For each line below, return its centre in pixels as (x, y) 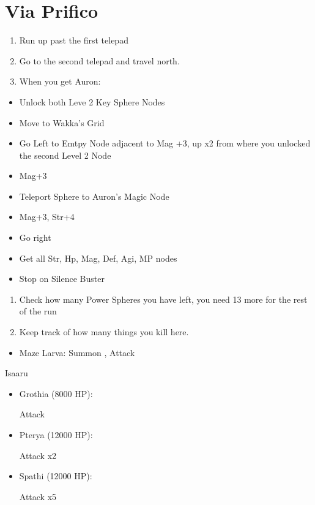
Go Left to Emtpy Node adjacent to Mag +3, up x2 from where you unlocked (165, 143)
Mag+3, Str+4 (47, 217)
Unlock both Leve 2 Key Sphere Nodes (92, 101)
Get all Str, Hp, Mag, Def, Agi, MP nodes (98, 258)
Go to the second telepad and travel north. (99, 60)
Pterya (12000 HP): (56, 435)
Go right (35, 237)
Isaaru (17, 373)
